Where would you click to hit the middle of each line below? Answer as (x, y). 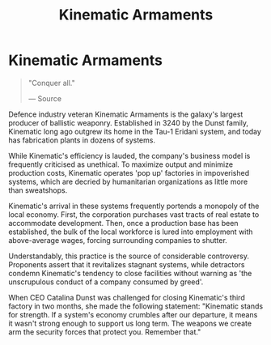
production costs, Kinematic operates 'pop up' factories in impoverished (129, 172)
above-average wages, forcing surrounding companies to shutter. (118, 240)
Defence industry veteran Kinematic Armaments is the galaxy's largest (126, 114)
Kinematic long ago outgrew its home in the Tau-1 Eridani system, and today (135, 131)
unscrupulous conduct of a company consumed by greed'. (106, 282)
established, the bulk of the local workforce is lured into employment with (131, 232)
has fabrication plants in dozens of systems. (82, 140)
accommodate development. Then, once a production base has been (123, 223)
